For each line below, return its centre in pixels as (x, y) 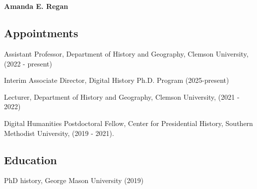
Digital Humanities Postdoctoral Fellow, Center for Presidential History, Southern (128, 123)
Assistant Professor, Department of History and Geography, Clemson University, (126, 53)
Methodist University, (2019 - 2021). (59, 133)
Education (31, 159)
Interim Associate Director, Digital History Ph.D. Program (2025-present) (117, 80)
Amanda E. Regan (36, 6)
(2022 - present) (28, 63)
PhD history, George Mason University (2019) (74, 180)
